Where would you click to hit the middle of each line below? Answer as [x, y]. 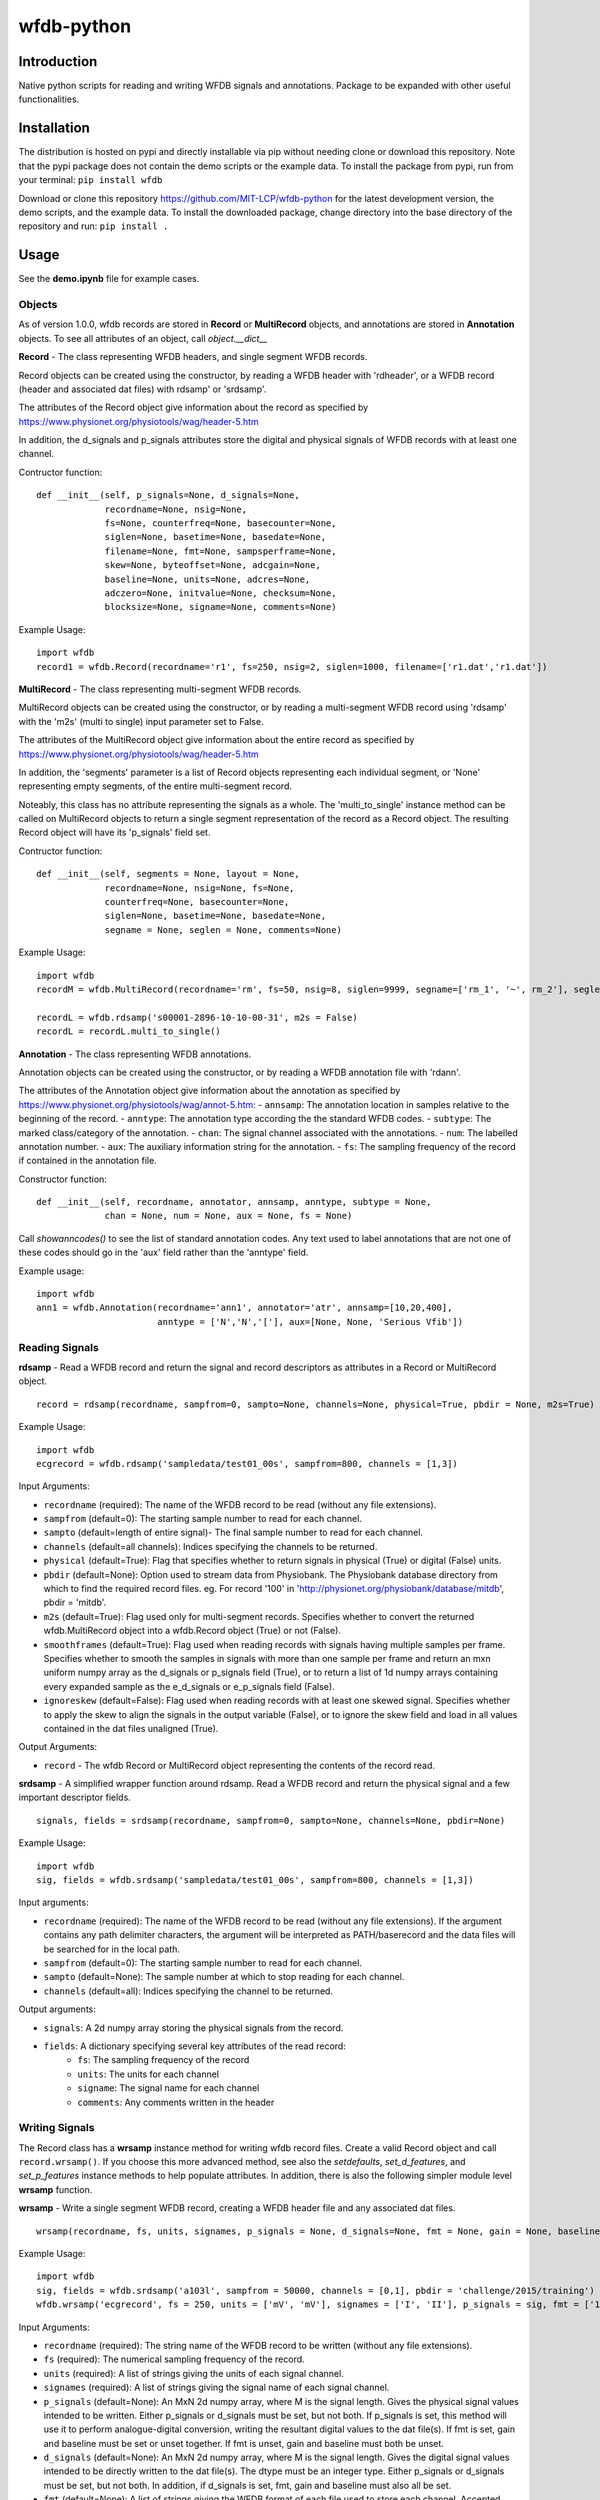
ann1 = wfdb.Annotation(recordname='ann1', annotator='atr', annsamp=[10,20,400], [244, 1308]
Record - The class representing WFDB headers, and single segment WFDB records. [193, 357]
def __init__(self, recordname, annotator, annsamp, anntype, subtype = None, [234, 1202]
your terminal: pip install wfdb [90, 180]
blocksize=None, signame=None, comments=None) [220, 607]
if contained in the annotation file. [87, 1161]
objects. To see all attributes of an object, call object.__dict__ [143, 338]
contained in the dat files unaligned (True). [131, 1728]
